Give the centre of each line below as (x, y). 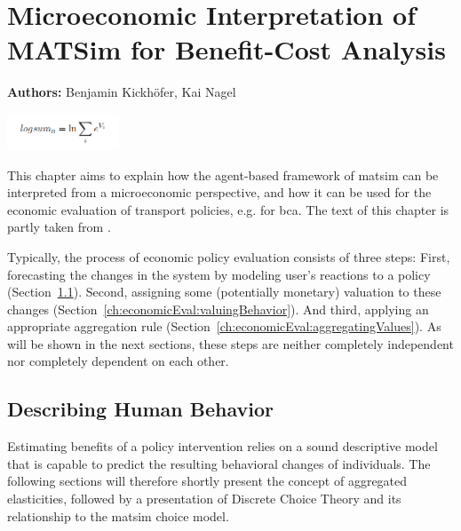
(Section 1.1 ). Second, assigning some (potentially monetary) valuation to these (224, 292)
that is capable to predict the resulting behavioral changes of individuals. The (219, 463)
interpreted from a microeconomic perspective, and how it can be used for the (219, 192)
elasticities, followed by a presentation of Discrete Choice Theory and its (204, 499)
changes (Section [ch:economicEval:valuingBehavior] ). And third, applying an (218, 309)
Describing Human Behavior (141, 409)
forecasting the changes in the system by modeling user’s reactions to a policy (219, 274)
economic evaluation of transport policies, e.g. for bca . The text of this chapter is (228, 209)
